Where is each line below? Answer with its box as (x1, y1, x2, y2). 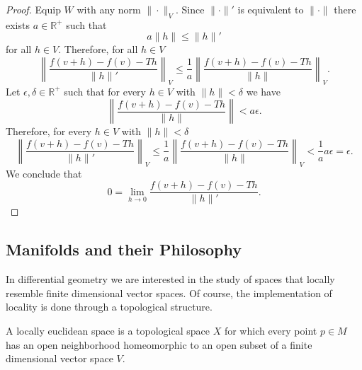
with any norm (77, 2, 141, 16)
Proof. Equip (6, 2, 61, 16)
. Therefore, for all (58, 42, 138, 57)
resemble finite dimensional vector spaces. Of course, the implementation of (6, 285, 332, 300)
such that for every (64, 83, 146, 98)
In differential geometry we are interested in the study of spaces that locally (6, 272, 335, 287)
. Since (176, 2, 205, 16)
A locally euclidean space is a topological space (6, 323, 210, 337)
